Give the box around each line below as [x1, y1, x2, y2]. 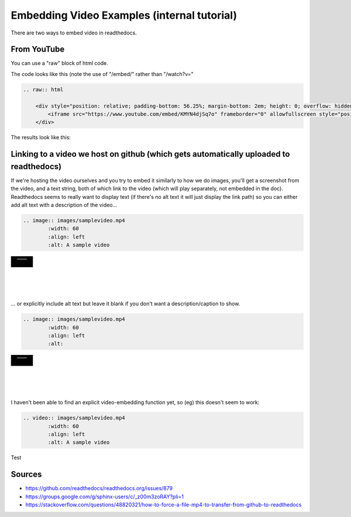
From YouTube [11, 44, 65, 54]
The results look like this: [11, 134, 71, 141]
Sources [11, 470, 42, 480]
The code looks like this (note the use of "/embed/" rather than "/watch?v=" [11, 70, 194, 77]
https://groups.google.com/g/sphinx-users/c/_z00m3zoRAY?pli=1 [25, 493, 184, 500]
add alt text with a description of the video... [11, 202, 118, 209]
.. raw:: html [23, 86, 64, 93]
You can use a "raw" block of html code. [11, 60, 108, 67]
